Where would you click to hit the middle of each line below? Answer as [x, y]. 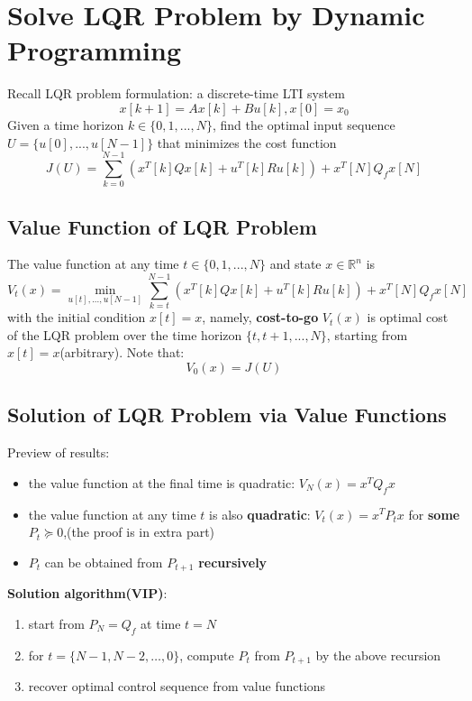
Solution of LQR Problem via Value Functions [227, 415]
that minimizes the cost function [247, 142]
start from [56, 623]
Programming [94, 50]
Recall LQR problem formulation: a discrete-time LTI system [176, 93]
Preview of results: [59, 452]
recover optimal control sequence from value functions [177, 686]
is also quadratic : [260, 514]
